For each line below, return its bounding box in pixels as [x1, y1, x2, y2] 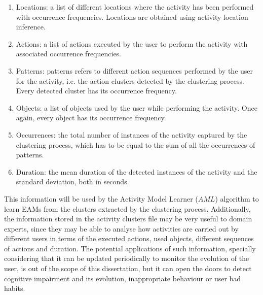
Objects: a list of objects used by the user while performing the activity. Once [16, 102, 257, 113]
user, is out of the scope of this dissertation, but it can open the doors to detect [4, 263, 252, 274]
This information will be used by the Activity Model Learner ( [4, 193, 198, 204]
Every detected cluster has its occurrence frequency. [16, 85, 177, 96]
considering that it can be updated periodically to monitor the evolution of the [4, 253, 249, 264]
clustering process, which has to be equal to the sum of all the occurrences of [16, 139, 255, 150]
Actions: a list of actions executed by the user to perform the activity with [16, 38, 248, 49]
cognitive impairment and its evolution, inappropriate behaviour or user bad [4, 273, 241, 283]
